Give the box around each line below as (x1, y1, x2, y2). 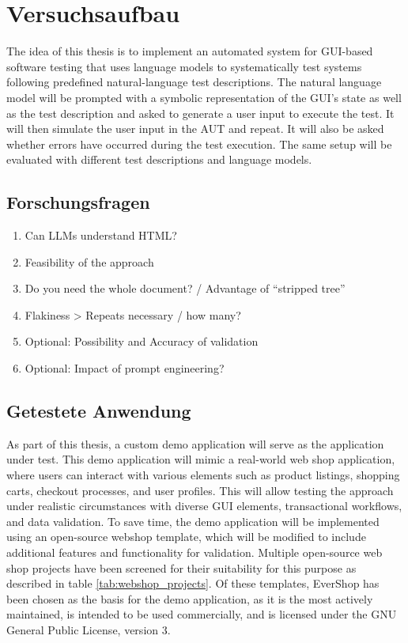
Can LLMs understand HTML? (25, 227, 177, 244)
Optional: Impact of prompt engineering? (25, 360, 225, 376)
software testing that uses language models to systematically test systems (6, 58, 362, 74)
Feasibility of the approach (25, 253, 154, 270)
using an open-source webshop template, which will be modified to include (6, 528, 366, 545)
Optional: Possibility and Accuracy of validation (25, 333, 259, 350)
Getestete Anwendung (6, 399, 191, 423)
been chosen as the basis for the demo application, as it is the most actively (6, 590, 373, 607)
